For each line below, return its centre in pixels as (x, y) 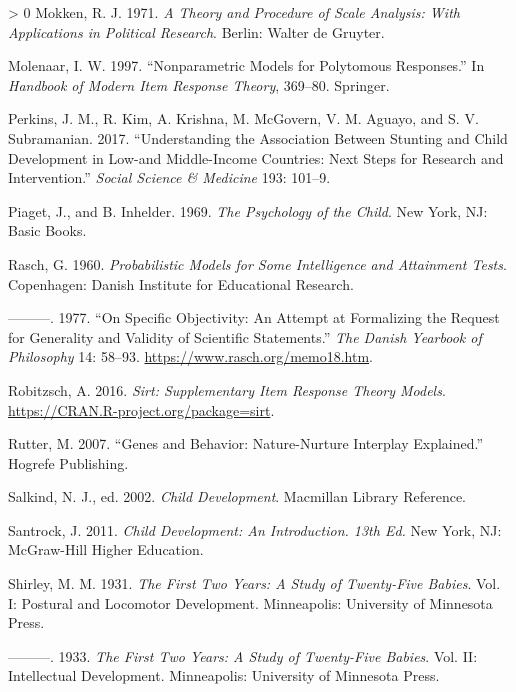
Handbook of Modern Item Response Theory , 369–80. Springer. (199, 84)
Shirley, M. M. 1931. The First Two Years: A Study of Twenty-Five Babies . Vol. (254, 583)
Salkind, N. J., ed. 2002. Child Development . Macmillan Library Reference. (237, 496)
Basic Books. (47, 230)
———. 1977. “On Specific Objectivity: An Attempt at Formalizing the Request (254, 317)
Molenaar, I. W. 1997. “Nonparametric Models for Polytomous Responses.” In (246, 65)
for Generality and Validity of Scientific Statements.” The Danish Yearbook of (245, 336)
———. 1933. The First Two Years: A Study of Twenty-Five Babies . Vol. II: (243, 655)
